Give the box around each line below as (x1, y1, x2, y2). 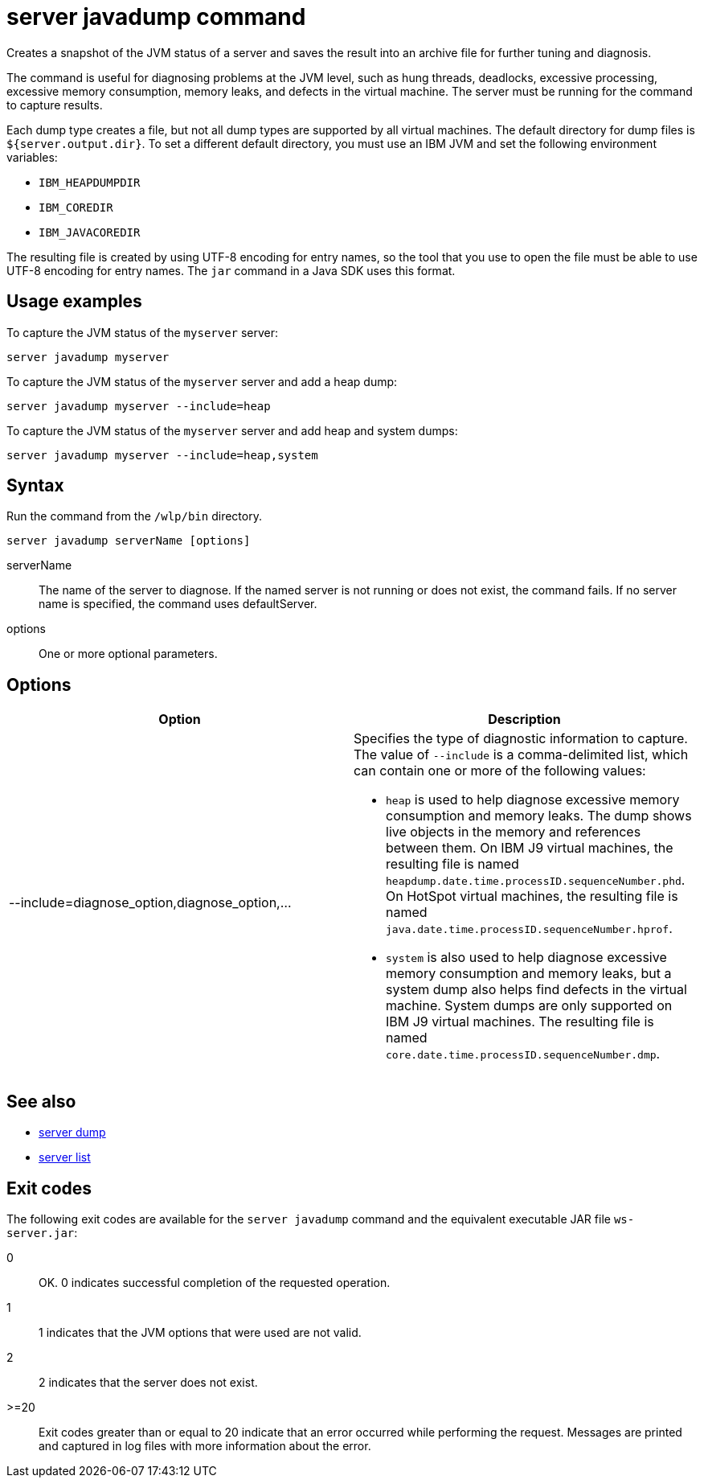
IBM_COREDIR (39, 200, 113, 214)
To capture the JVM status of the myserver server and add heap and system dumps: (6, 423, 458, 438)
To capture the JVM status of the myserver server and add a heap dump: (6, 374, 398, 388)
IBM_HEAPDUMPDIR (39, 175, 141, 189)
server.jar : (6, 1225, 78, 1239)
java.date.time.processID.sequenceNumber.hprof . (386, 920, 673, 937)
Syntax (6, 475, 64, 496)
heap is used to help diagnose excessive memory (386, 791, 680, 808)
